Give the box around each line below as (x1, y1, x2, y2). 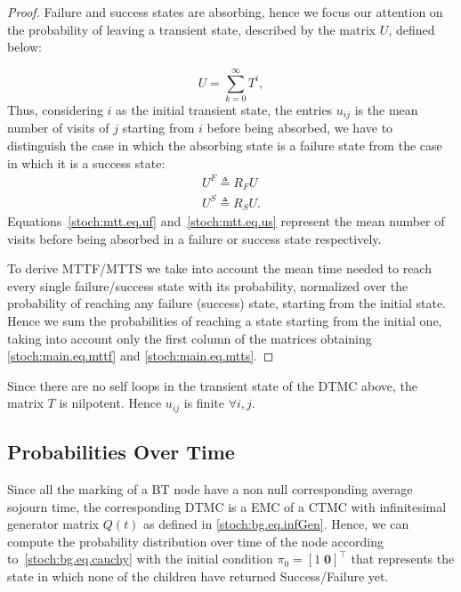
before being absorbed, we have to (206, 118, 393, 137)
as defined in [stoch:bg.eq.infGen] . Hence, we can (143, 515, 409, 533)
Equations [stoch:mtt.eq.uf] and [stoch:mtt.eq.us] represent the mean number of (7, 212, 445, 231)
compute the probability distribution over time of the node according (7, 531, 384, 550)
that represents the (351, 549, 455, 568)
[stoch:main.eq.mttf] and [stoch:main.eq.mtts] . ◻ (7, 346, 274, 365)
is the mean (354, 100, 418, 118)
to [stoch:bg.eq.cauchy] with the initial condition (7, 549, 273, 568)
